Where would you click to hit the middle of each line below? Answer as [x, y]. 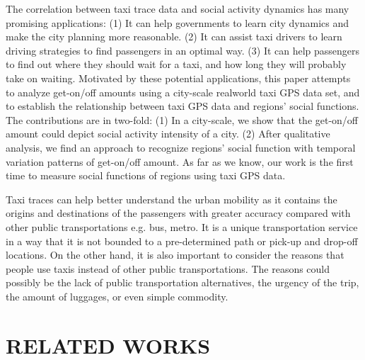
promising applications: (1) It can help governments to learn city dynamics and [177, 22]
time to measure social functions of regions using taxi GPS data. [146, 175]
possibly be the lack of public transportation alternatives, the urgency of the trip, [182, 282]
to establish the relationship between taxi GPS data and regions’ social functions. [182, 106]
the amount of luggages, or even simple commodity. [117, 296]
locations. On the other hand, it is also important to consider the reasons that [175, 255]
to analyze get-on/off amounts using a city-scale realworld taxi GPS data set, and [183, 92]
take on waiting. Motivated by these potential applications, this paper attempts [178, 78]
